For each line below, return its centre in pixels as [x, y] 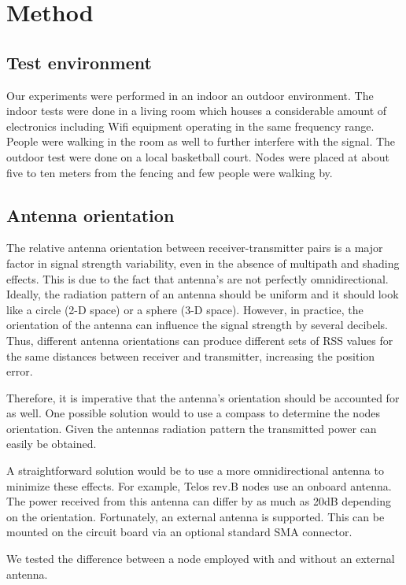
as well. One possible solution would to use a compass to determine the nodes [194, 413]
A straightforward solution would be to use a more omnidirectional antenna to [195, 470]
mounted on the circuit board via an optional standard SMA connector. [179, 532]
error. [20, 371]
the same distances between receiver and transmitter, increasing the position [191, 355]
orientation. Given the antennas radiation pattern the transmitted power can [192, 428]
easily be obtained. [52, 444]
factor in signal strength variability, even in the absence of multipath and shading [203, 263]
